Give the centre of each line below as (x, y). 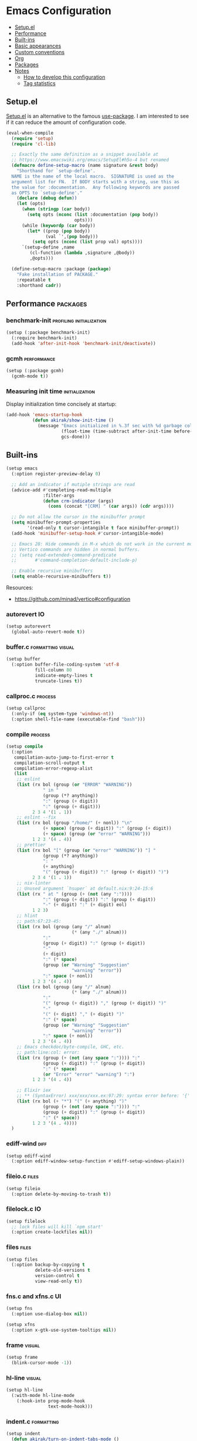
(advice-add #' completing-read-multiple (61, 490)
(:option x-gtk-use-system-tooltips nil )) (64, 1330)
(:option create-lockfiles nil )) (52, 1232)
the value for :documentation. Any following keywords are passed (96, 187)
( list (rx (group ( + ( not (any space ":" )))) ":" (79, 1058)
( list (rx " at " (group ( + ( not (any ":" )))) (74, 894)
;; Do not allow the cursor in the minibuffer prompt (78, 517)
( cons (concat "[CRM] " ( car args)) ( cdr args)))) (111, 507)
